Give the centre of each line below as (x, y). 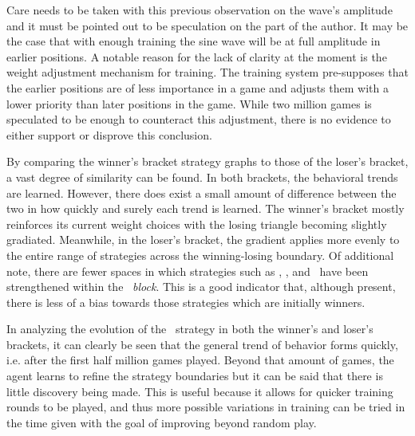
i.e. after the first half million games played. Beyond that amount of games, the (200, 360)
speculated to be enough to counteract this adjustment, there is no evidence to (199, 119)
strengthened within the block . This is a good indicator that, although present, (201, 287)
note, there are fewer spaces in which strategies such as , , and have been (188, 271)
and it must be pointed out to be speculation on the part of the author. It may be (207, 25)
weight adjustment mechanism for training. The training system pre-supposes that (207, 72)
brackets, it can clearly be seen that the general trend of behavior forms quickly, (202, 344)
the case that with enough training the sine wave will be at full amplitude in (194, 41)
